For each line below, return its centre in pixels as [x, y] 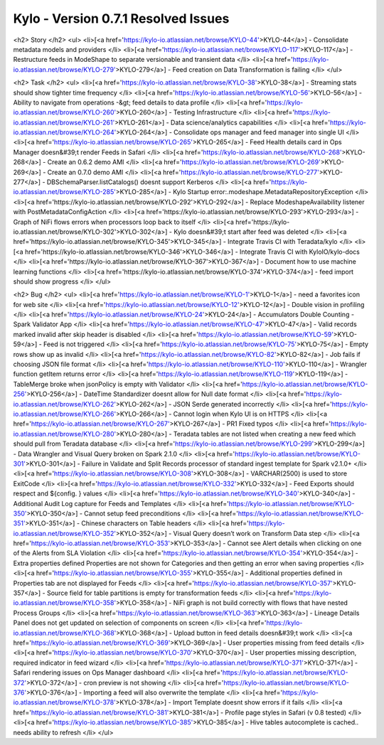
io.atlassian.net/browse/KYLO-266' [65, 414]
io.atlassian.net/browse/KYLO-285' [65, 192]
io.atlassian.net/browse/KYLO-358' [65, 603]
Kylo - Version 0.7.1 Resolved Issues [121, 18]
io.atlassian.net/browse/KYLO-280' [65, 434]
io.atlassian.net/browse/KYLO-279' [65, 69]
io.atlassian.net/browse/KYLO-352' [65, 533]
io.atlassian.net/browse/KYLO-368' [65, 633]
